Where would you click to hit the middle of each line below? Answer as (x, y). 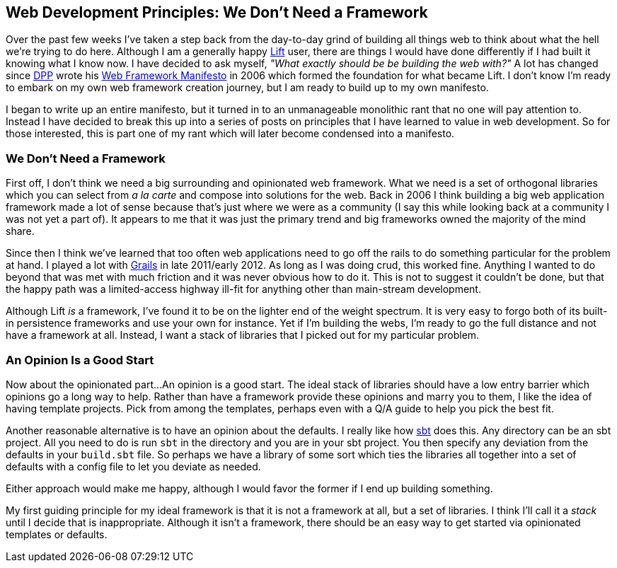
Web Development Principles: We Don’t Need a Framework (217, 12)
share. (20, 231)
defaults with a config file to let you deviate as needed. (133, 466)
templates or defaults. (57, 534)
